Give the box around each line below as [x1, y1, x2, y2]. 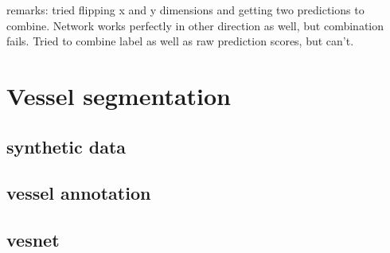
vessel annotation [6, 181, 151, 205]
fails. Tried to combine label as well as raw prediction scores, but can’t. [6, 33, 354, 49]
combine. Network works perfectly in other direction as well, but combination [6, 17, 384, 33]
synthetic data [6, 134, 127, 158]
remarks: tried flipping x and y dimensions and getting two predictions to [6, 2, 365, 18]
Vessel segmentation [6, 79, 231, 111]
